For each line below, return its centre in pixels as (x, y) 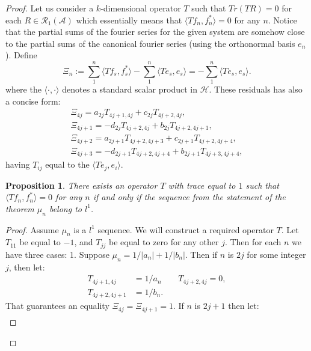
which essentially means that (129, 20)
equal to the (67, 164)
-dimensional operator (141, 8)
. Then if (201, 254)
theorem (20, 208)
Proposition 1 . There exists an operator (82, 185)
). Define (21, 55)
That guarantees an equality (57, 306)
